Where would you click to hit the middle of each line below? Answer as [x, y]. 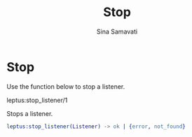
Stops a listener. [30, 113]
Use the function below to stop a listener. [66, 86]
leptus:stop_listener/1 [37, 100]
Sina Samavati [117, 31]
